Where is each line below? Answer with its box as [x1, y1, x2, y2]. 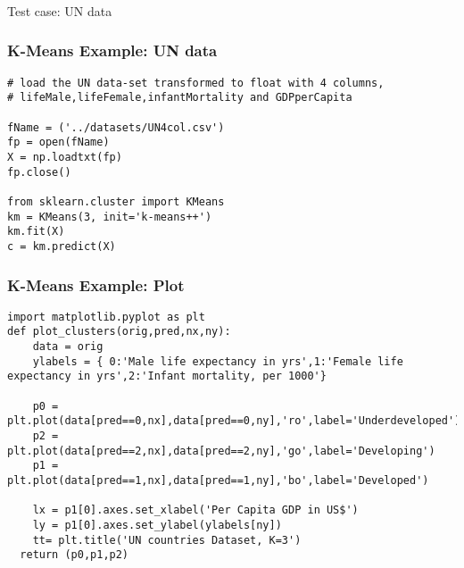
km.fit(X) [7, 225, 65, 238]
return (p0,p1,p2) [20, 548, 129, 562]
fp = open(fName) [7, 136, 110, 149]
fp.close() [7, 165, 71, 179]
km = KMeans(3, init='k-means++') [7, 210, 212, 223]
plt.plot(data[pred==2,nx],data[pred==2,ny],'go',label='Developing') [7, 444, 435, 457]
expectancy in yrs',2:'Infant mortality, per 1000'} [7, 370, 327, 383]
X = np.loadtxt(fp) [7, 151, 122, 164]
